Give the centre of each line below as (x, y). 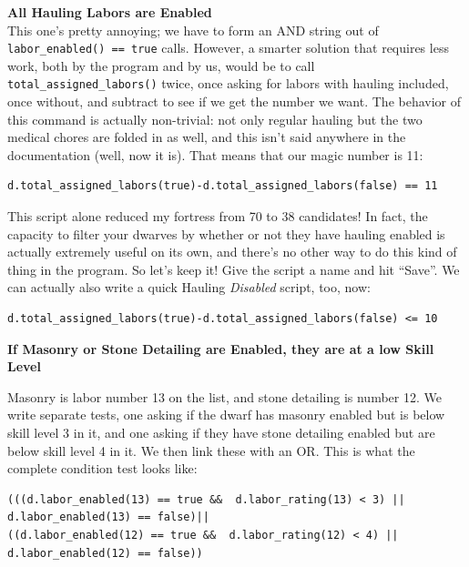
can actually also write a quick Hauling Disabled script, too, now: (189, 287)
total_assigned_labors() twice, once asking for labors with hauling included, (228, 83)
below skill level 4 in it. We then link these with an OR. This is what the (211, 450)
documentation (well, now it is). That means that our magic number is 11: (215, 154)
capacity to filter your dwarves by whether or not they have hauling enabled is (226, 233)
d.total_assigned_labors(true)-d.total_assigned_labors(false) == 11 (223, 186)
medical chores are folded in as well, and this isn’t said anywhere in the (207, 137)
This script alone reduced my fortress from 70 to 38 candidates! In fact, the (218, 216)
